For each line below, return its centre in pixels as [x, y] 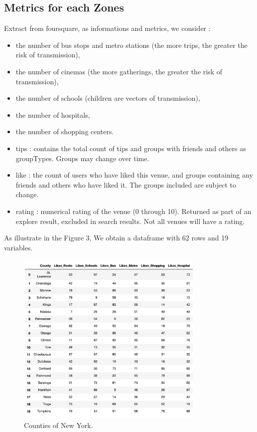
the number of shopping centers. [65, 131]
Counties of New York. [59, 425]
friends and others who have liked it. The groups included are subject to [126, 184]
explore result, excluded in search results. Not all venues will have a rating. [130, 221]
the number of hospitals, [53, 114]
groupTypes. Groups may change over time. [82, 158]
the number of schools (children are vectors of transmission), [108, 98]
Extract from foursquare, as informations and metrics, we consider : [107, 28]
